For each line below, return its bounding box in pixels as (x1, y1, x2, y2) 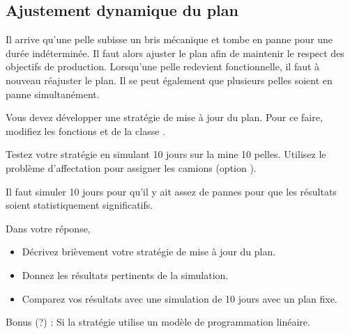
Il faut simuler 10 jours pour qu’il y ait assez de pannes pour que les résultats (6, 184, 337, 198)
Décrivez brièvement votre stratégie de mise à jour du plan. (22, 244, 276, 259)
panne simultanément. (6, 86, 100, 101)
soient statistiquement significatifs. (6, 198, 153, 212)
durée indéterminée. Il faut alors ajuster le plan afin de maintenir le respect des (6, 45, 344, 60)
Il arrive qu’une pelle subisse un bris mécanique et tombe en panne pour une (6, 32, 333, 47)
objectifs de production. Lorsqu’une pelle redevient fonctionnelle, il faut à (6, 59, 320, 74)
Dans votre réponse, (6, 221, 91, 235)
